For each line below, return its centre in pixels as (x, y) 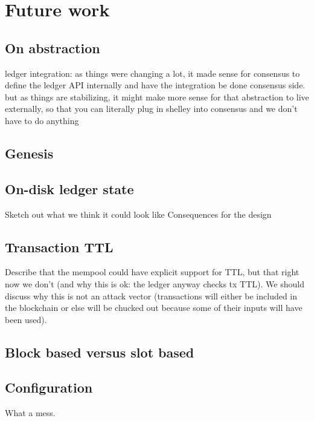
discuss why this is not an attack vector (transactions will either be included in (151, 295)
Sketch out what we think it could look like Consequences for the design (138, 214)
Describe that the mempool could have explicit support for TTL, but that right (152, 272)
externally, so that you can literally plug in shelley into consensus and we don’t (151, 109)
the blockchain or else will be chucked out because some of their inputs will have (154, 308)
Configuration (49, 387)
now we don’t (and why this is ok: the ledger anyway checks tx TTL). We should (155, 283)
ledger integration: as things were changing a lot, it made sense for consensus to (152, 73)
